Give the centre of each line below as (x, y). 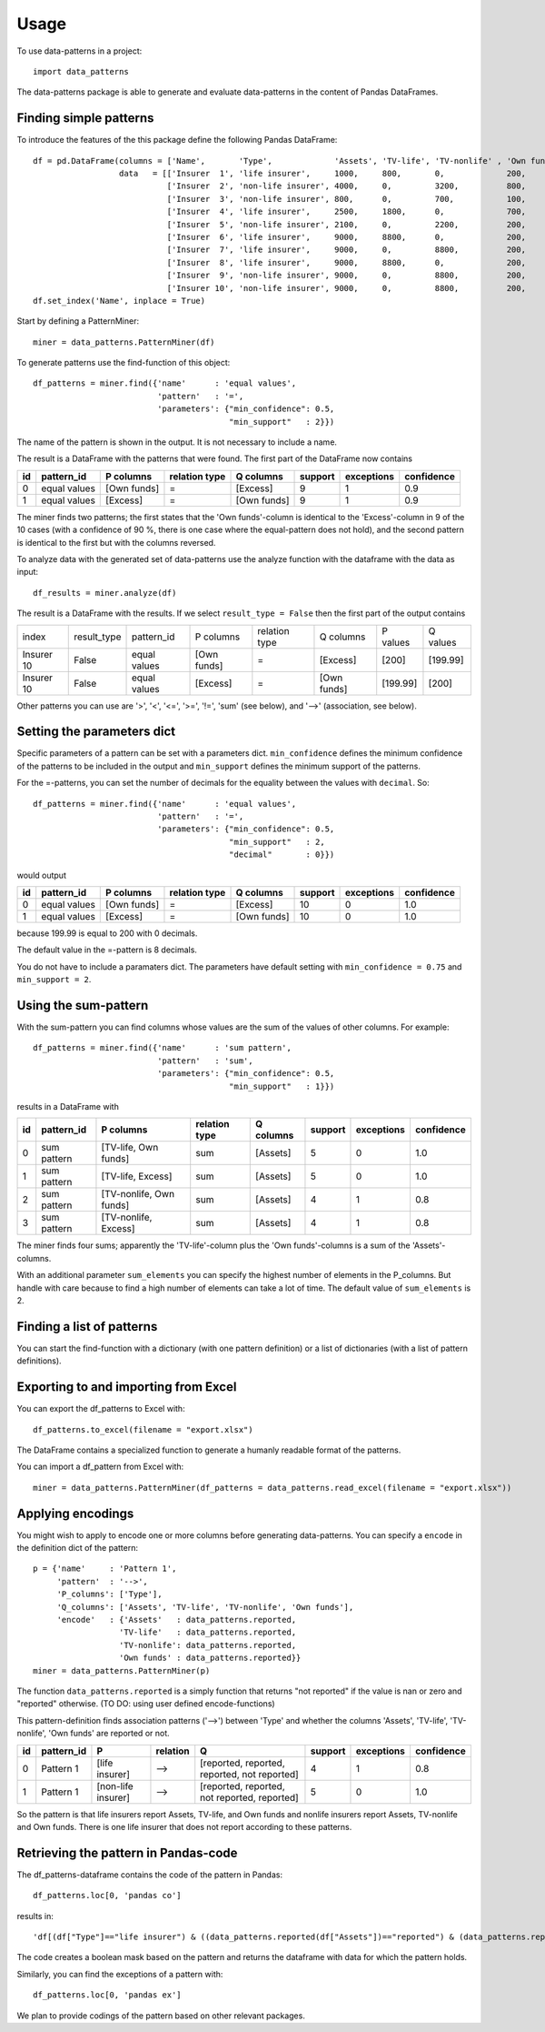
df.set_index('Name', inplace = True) (119, 301)
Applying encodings (75, 1513)
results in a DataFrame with (68, 1107)
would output (42, 875)
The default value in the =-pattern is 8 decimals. (107, 950)
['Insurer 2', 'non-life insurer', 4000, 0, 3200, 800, (347, 186)
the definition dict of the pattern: (78, 1548)
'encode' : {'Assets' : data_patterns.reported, (177, 1620)
